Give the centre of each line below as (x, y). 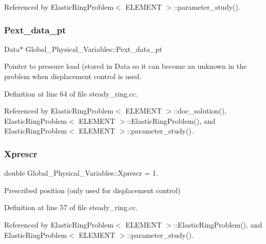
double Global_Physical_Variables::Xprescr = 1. (81, 173)
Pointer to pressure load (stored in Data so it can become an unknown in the (126, 66)
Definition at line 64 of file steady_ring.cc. (71, 93)
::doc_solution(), (200, 111)
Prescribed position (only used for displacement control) (92, 190)
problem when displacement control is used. (73, 76)
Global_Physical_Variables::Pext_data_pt (94, 49)
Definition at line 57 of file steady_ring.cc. (71, 207)
